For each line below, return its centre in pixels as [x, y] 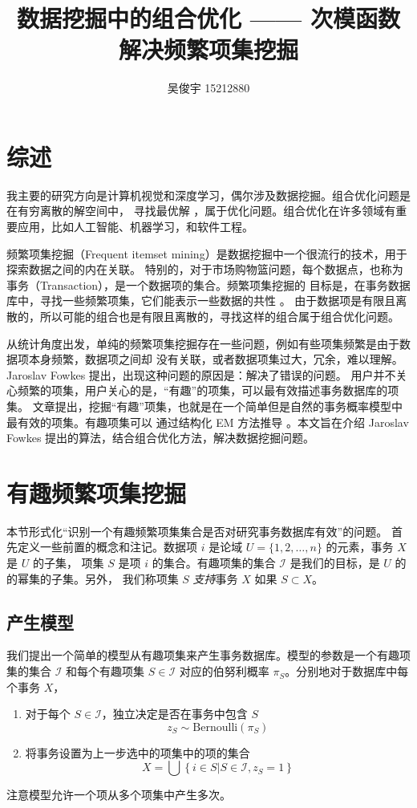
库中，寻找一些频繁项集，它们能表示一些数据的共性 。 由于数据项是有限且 [201, 300]
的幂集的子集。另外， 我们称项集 [93, 578]
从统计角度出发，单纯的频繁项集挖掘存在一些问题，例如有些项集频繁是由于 [203, 343]
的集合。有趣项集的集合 [214, 563]
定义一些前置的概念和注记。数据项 [107, 547]
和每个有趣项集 [105, 671]
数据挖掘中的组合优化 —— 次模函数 [208, 18]
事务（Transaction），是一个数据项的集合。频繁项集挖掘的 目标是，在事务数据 [208, 284]
